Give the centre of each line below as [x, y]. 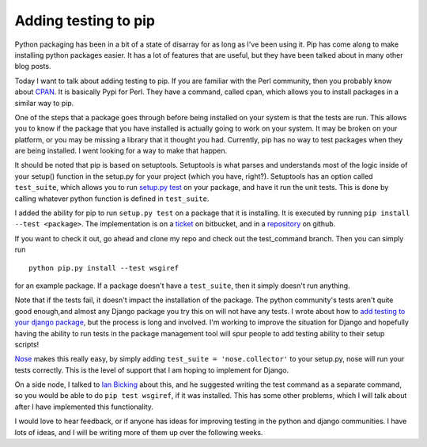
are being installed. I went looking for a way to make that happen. [121, 151]
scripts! [27, 344]
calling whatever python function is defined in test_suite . [112, 199]
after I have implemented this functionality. [84, 407]
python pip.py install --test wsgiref [104, 268]
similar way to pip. [44, 103]
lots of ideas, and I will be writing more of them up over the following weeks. [139, 432]
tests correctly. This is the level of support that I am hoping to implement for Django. [152, 370]
